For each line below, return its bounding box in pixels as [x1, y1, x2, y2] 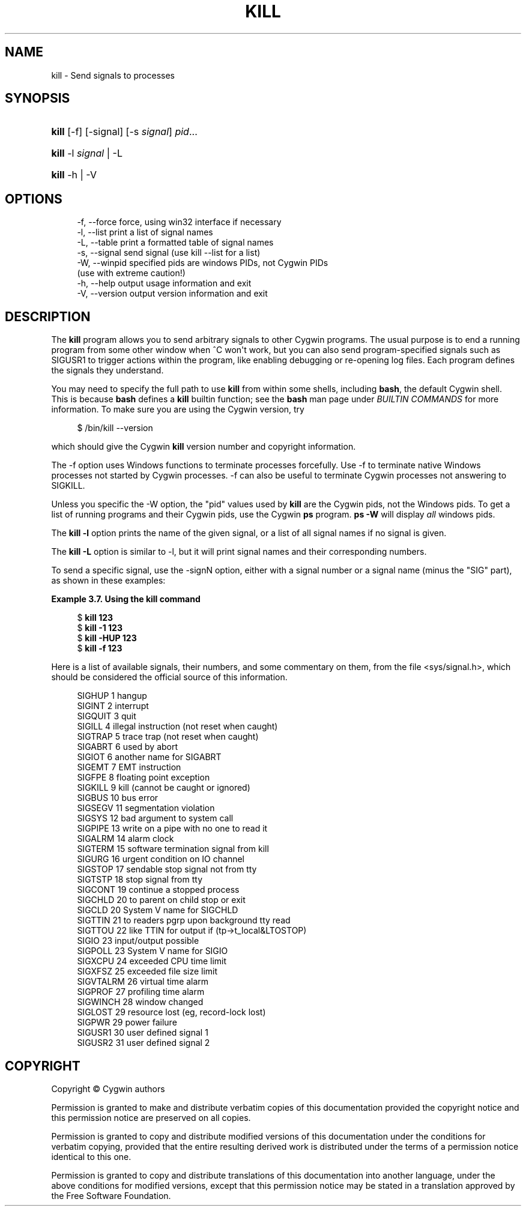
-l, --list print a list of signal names [77, 227, 213, 238]
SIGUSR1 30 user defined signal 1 [77, 1027, 208, 1038]
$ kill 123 [77, 612, 113, 623]
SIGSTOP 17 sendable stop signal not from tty [77, 864, 257, 875]
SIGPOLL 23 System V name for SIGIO [77, 946, 228, 956]
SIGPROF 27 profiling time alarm [77, 986, 205, 997]
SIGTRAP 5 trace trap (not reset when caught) [77, 731, 259, 742]
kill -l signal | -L [51, 147, 122, 160]
